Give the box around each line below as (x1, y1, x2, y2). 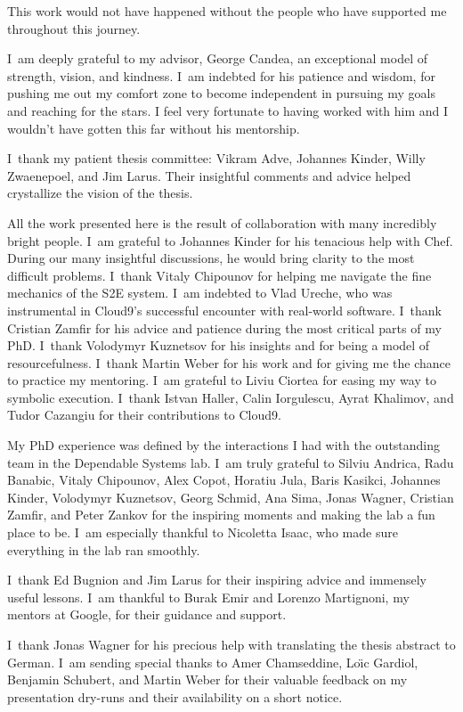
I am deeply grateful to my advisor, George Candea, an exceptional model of (7, 49, 428, 68)
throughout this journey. (7, 19, 141, 37)
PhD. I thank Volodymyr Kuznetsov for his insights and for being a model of (7, 336, 430, 355)
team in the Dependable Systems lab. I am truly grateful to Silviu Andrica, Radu (7, 453, 454, 471)
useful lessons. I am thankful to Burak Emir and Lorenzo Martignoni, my (7, 587, 410, 606)
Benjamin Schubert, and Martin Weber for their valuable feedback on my (7, 670, 408, 689)
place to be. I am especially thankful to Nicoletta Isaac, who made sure (7, 523, 398, 542)
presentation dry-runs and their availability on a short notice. (7, 687, 343, 706)
